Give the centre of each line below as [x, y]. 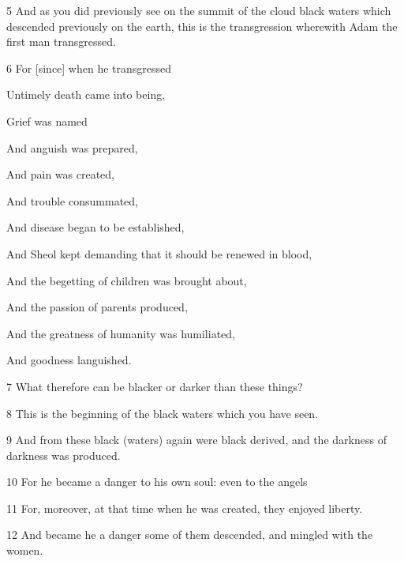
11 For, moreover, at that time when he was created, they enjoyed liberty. [185, 508]
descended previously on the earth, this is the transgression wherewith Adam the [202, 26]
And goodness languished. [69, 360]
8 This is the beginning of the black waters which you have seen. [163, 413]
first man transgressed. [61, 41]
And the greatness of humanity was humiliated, [121, 333]
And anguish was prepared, [72, 147]
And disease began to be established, [95, 227]
